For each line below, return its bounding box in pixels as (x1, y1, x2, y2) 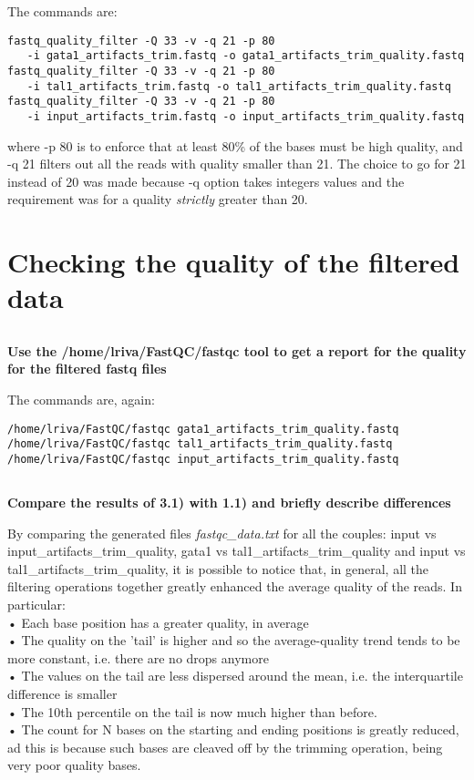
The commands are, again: (7, 390, 155, 409)
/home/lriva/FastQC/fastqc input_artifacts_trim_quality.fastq (7, 452, 399, 466)
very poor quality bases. (7, 755, 141, 775)
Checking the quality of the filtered (7, 243, 460, 281)
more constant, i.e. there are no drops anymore (7, 648, 269, 667)
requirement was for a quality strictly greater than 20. (7, 190, 308, 209)
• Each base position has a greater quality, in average (7, 612, 309, 631)
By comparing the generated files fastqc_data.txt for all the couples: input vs (7, 523, 437, 542)
